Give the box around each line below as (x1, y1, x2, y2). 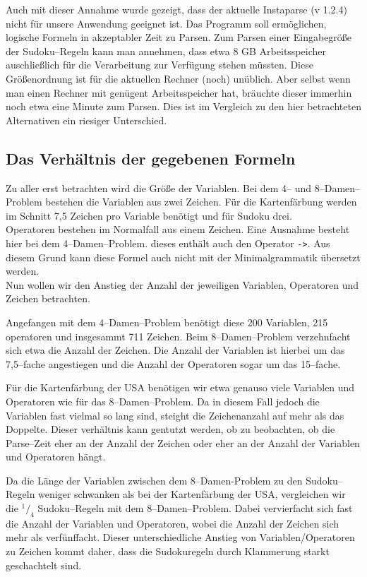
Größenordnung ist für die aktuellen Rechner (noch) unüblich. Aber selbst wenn (6, 71, 351, 85)
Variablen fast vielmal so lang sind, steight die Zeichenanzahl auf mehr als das (6, 408, 344, 422)
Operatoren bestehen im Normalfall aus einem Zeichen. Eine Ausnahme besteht (6, 222, 350, 237)
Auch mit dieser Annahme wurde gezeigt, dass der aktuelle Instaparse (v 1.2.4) (6, 2, 347, 16)
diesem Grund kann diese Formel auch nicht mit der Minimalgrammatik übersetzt (6, 249, 361, 264)
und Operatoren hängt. (6, 449, 106, 464)
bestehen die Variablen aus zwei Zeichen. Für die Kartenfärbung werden (45, 194, 357, 209)
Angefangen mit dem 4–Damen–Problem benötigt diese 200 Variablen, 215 (6, 314, 328, 329)
